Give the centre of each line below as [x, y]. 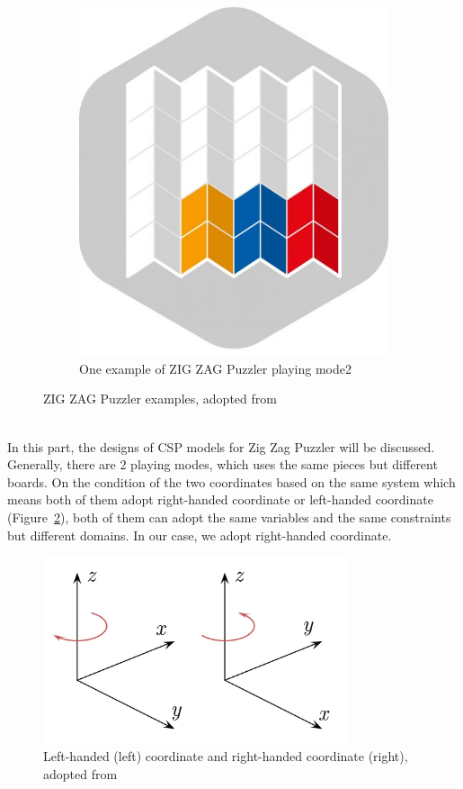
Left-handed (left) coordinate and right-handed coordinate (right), [226, 756]
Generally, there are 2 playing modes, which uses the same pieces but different [223, 464]
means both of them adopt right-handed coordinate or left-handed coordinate [220, 499]
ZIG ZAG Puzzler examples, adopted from [160, 399]
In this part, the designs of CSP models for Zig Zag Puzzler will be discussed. [221, 446]
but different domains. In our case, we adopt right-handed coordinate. [200, 535]
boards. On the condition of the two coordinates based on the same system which [231, 481]
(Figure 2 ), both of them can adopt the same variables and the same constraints [229, 517]
